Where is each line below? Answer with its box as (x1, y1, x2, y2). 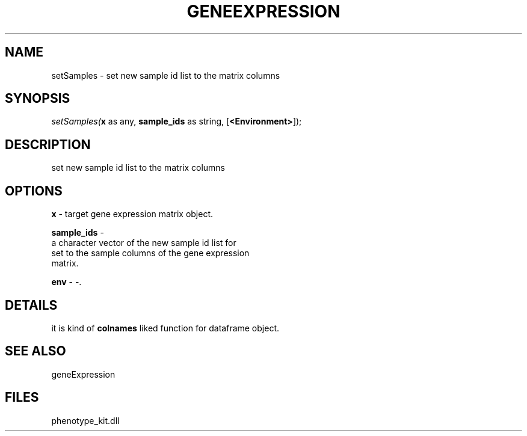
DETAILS (5, 297, 58, 313)
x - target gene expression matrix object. (51, 209, 214, 220)
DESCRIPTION (5, 137, 91, 152)
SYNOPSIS (5, 91, 70, 106)
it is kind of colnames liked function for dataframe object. (51, 322, 280, 333)
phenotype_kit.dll (51, 415, 120, 426)
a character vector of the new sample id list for (51, 238, 236, 248)
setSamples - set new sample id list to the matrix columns (51, 70, 280, 81)
